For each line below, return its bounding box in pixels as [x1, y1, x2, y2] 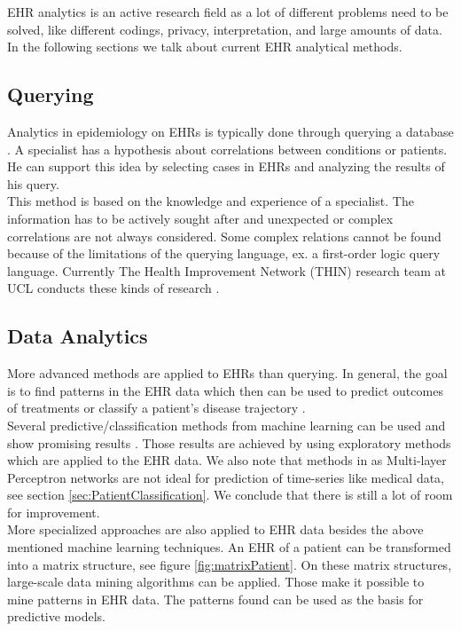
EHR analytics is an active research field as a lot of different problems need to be [7, 3, 449, 20]
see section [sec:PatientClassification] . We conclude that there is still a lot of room [7, 485, 453, 504]
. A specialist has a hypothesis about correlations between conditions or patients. [7, 139, 448, 158]
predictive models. [7, 607, 105, 626]
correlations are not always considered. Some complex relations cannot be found [7, 226, 441, 245]
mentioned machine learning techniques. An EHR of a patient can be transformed [7, 538, 451, 556]
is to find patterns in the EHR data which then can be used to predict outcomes [7, 381, 443, 399]
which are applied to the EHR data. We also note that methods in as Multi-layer [7, 451, 447, 469]
